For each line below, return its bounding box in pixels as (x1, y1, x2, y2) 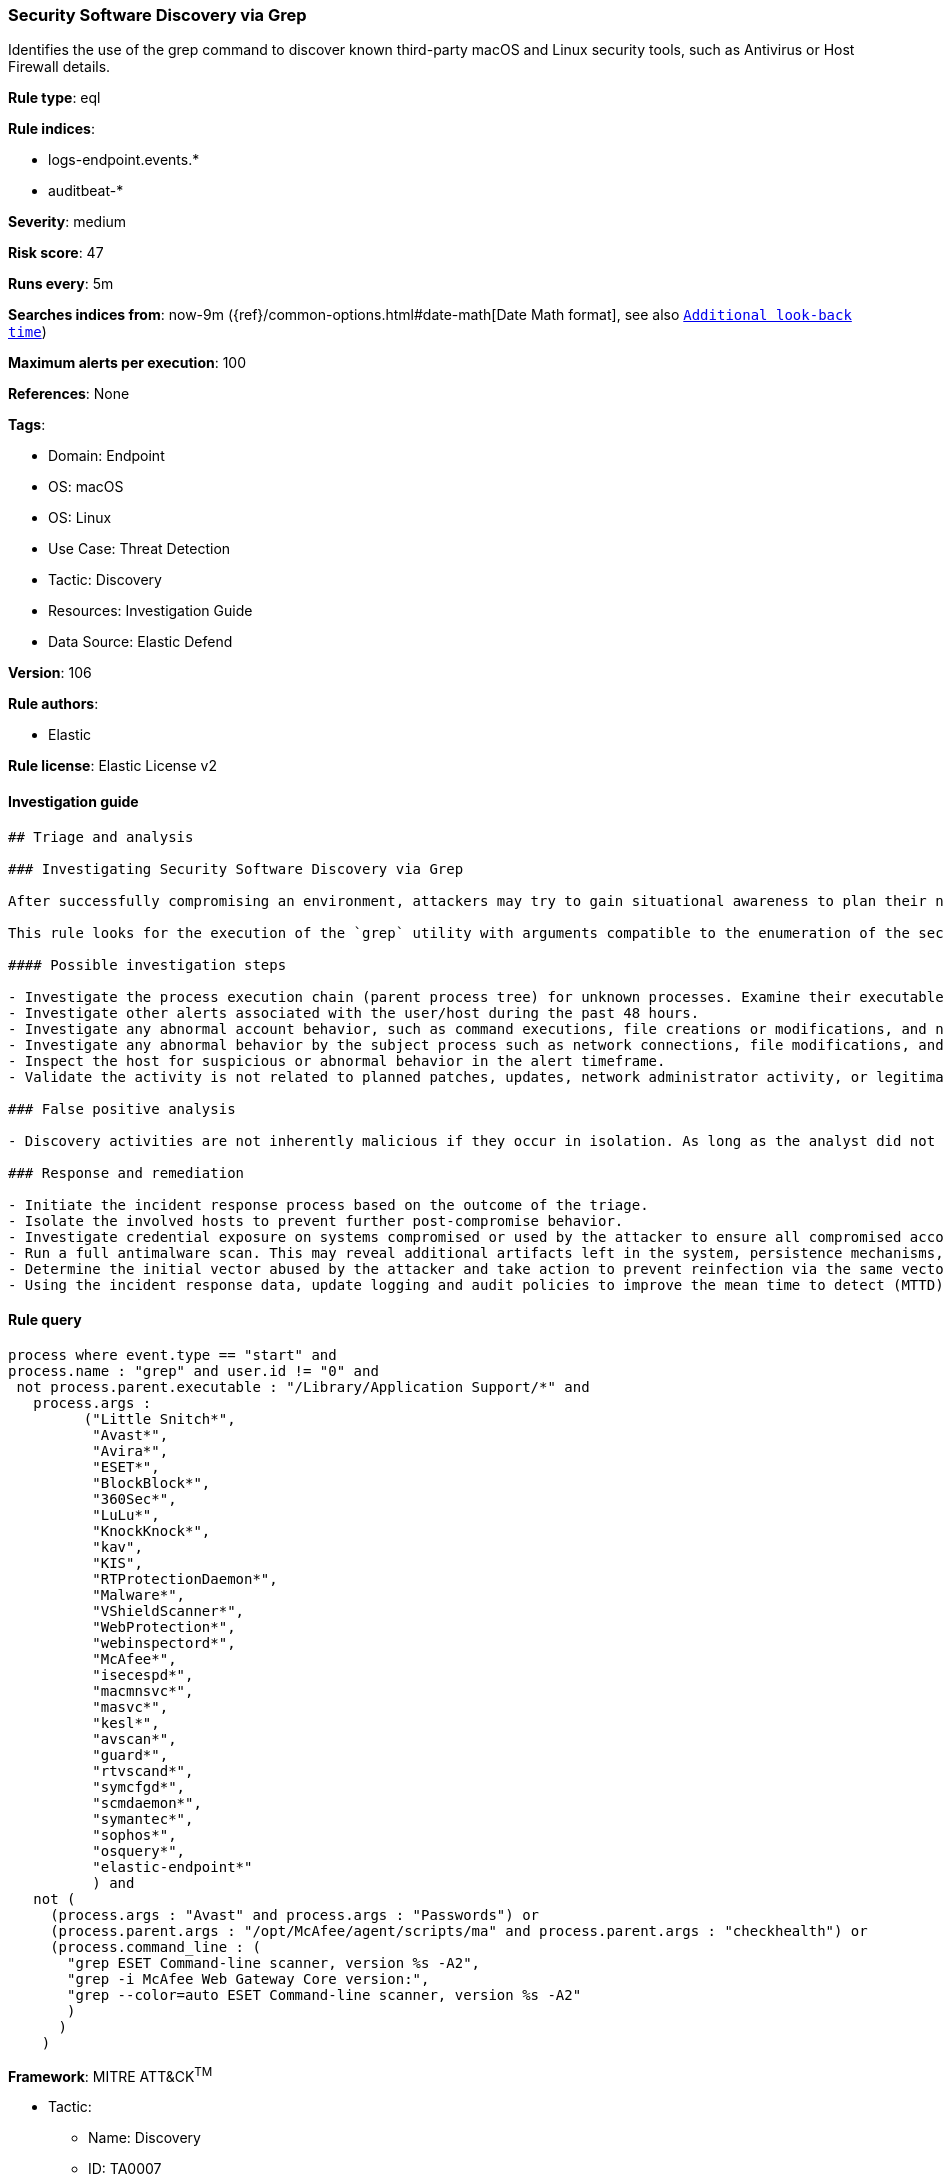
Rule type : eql (8, 89, 101, 107)
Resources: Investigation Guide (48, 602, 253, 620)
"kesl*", (92, 1714, 160, 1731)
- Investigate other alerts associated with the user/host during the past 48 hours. (8, 1004, 700, 1021)
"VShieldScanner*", (92, 1602, 245, 1619)
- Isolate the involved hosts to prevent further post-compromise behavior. (8, 1212, 624, 1229)
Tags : (8, 416, 46, 434)
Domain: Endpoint (48, 447, 165, 465)
